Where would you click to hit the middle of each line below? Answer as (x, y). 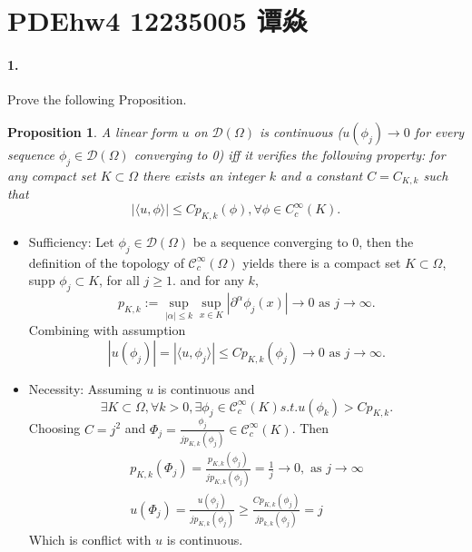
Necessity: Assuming (85, 388)
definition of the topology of (106, 262)
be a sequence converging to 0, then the (303, 241)
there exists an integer (204, 175)
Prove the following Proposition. (97, 99)
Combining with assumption (107, 330)
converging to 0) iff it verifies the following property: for (290, 154)
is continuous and (206, 388)
